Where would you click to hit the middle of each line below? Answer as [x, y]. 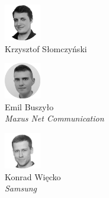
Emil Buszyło [29, 106]
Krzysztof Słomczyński [46, 48]
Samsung [21, 188]
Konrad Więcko [33, 176]
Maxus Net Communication [54, 118]
